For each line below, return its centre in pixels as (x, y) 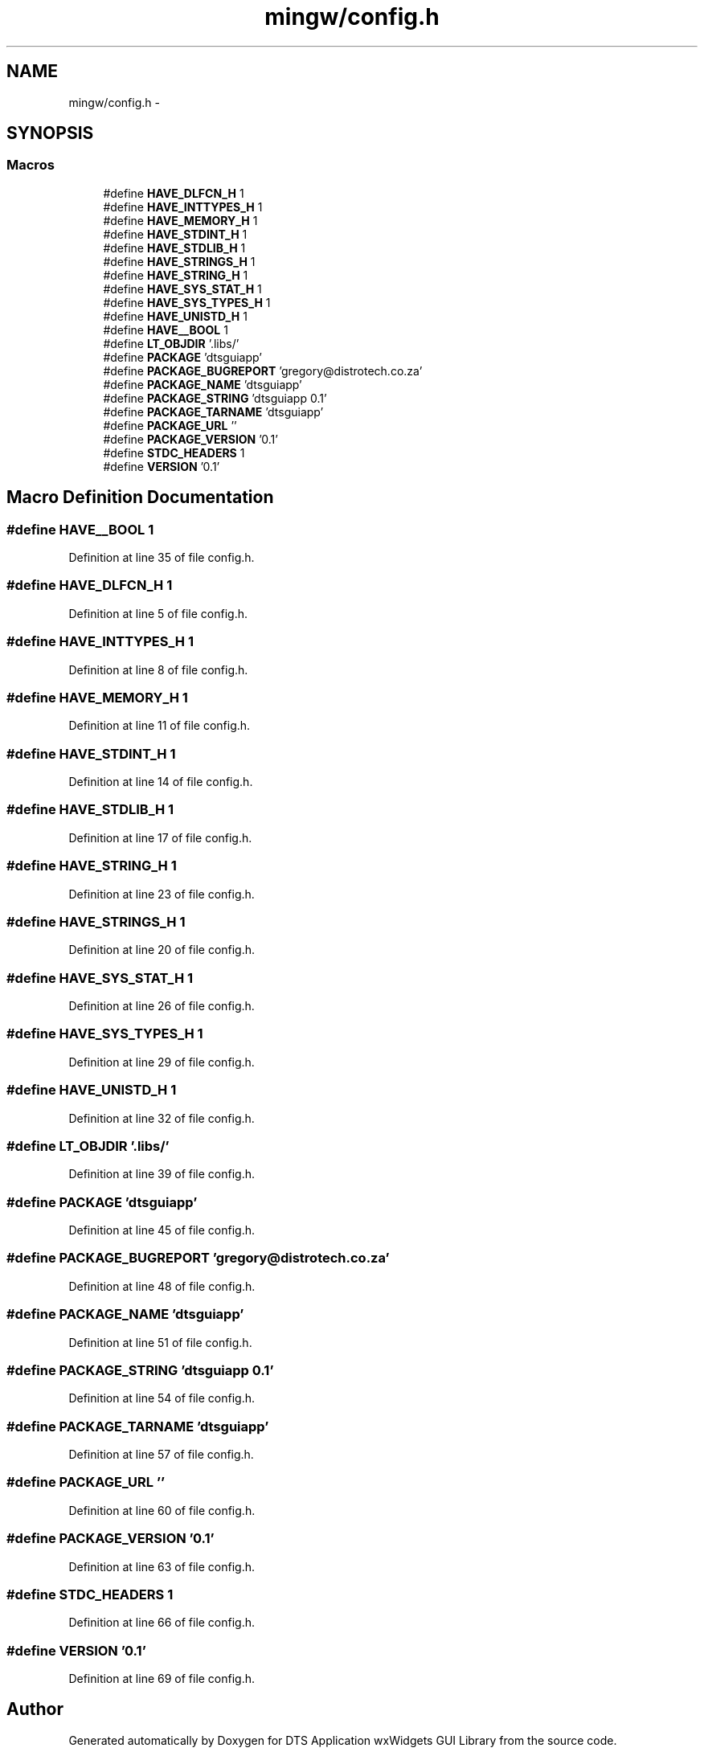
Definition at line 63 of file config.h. (162, 1566)
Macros (31, 165)
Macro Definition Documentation (140, 497)
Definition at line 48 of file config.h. (162, 1286)
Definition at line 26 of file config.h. (162, 1006)
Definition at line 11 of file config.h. (160, 726)
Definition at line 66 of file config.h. (162, 1623)
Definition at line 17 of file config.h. (160, 837)
